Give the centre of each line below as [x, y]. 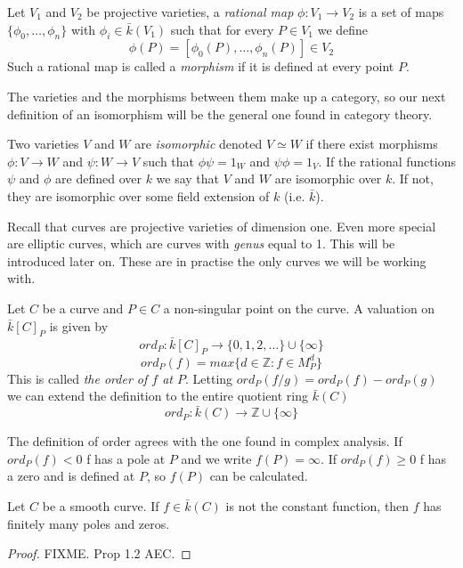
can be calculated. [259, 476]
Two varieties [43, 144]
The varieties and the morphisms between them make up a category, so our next [227, 96]
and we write [216, 458]
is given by [79, 325]
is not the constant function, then [317, 506]
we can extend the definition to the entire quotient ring [158, 396]
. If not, [413, 179]
